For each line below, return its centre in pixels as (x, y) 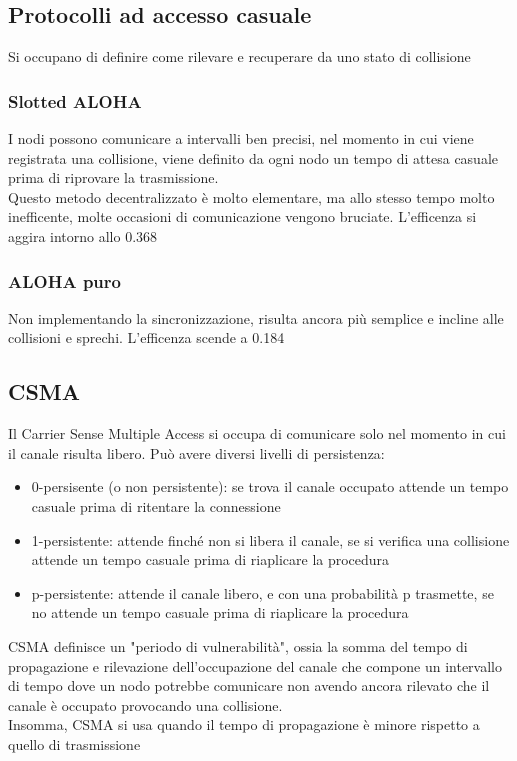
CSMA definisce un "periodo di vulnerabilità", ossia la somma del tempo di (238, 645)
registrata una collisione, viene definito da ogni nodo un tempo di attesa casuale (253, 157)
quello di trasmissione (74, 743)
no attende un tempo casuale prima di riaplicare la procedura (220, 612)
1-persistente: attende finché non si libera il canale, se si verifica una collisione (270, 539)
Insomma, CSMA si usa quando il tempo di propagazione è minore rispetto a (244, 724)
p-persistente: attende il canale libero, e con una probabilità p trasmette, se (262, 592)
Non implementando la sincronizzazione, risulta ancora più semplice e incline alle (256, 317)
